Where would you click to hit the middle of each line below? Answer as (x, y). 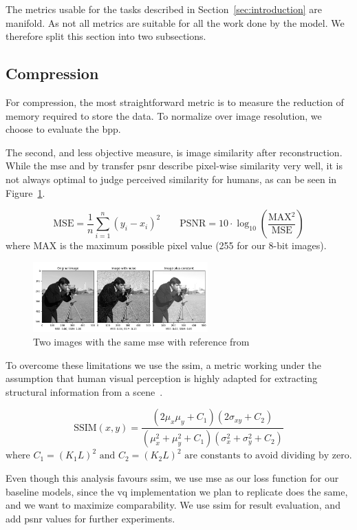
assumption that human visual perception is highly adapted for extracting (162, 378)
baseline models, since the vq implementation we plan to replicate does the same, (177, 491)
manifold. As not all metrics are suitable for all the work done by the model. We (175, 22)
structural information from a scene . (84, 391)
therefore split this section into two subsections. (106, 36)
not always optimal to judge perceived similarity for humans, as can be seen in (171, 179)
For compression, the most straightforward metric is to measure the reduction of (175, 102)
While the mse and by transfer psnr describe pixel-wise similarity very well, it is (174, 166)
